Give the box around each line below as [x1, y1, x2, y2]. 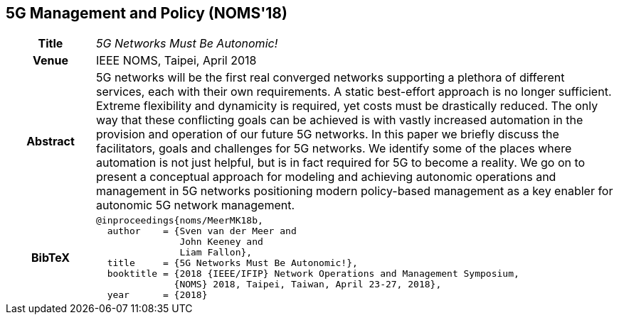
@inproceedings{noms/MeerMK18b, [95, 215, 263, 226]
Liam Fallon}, [179, 247, 253, 258]
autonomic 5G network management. [95, 198, 295, 213]
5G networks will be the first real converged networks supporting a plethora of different [95, 70, 565, 85]
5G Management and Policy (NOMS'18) [6, 4, 287, 22]
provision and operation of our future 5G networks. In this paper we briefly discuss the [95, 127, 559, 142]
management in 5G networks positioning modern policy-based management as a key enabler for [95, 184, 613, 199]
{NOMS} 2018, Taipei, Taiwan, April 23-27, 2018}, [174, 279, 442, 290]
